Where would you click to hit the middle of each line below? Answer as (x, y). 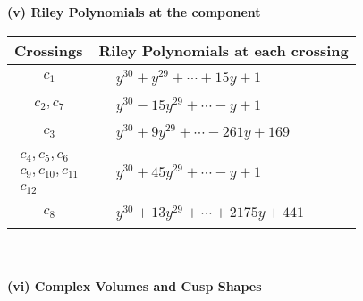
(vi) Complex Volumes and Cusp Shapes (135, 286)
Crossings (49, 50)
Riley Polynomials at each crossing (224, 50)
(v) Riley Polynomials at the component (134, 12)
